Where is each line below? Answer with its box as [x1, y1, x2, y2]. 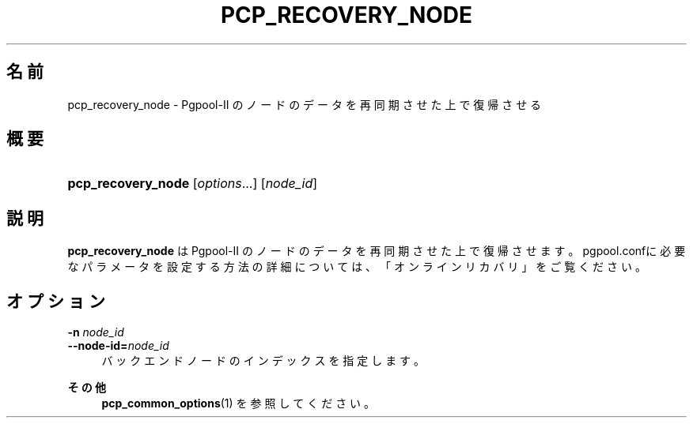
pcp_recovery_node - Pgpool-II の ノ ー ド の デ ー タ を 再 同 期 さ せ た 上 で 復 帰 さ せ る [67, 97, 542, 111]
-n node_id [67, 325, 124, 340]
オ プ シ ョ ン [6, 291, 105, 311]
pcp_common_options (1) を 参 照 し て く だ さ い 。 [101, 396, 376, 411]
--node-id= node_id [67, 339, 169, 353]
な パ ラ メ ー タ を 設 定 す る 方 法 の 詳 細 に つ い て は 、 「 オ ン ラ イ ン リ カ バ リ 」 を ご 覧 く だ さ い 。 [67, 260, 646, 274]
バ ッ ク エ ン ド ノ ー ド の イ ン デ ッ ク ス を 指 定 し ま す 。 [101, 354, 426, 368]
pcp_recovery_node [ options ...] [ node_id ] [67, 175, 318, 192]
